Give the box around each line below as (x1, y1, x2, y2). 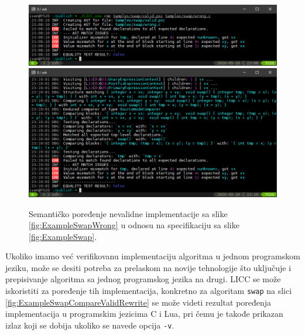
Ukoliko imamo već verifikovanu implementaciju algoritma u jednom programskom (5, 250, 300, 262)
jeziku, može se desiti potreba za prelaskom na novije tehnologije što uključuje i (5, 261, 292, 273)
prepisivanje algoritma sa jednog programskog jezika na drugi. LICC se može (5, 273, 281, 285)
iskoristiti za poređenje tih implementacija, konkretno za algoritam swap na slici (5, 285, 292, 297)
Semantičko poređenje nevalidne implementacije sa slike (29, 207, 228, 219)
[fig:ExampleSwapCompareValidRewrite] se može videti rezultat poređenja (5, 296, 272, 308)
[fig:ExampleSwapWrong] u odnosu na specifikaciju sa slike (29, 219, 239, 231)
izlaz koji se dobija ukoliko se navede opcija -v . (5, 319, 174, 331)
